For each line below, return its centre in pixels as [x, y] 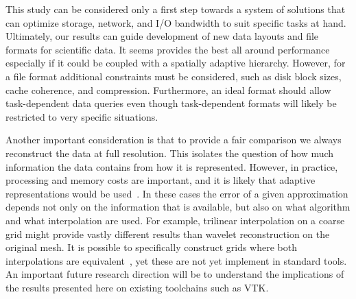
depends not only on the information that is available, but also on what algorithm [178, 207]
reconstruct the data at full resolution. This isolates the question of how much [170, 153]
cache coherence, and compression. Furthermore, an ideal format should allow [168, 89]
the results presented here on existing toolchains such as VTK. [137, 287]
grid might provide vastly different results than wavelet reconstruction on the [168, 234]
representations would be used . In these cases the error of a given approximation [177, 193]
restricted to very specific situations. [82, 116]
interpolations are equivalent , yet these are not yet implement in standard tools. [176, 260]
